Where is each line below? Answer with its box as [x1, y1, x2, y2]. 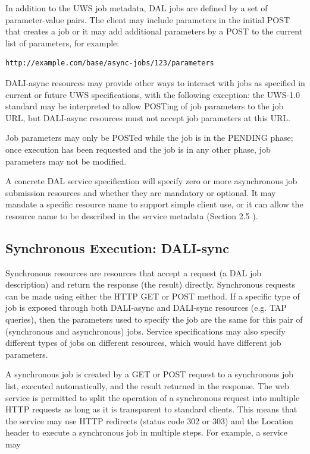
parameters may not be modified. [5, 155, 127, 167]
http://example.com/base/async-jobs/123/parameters [5, 59, 214, 68]
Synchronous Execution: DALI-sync [5, 238, 230, 257]
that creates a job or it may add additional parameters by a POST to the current [5, 25, 303, 37]
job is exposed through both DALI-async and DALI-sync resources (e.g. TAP [5, 301, 287, 314]
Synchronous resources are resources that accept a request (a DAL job [5, 266, 262, 279]
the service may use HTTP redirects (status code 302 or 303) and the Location [5, 414, 293, 427]
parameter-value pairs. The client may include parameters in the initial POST [5, 13, 290, 26]
